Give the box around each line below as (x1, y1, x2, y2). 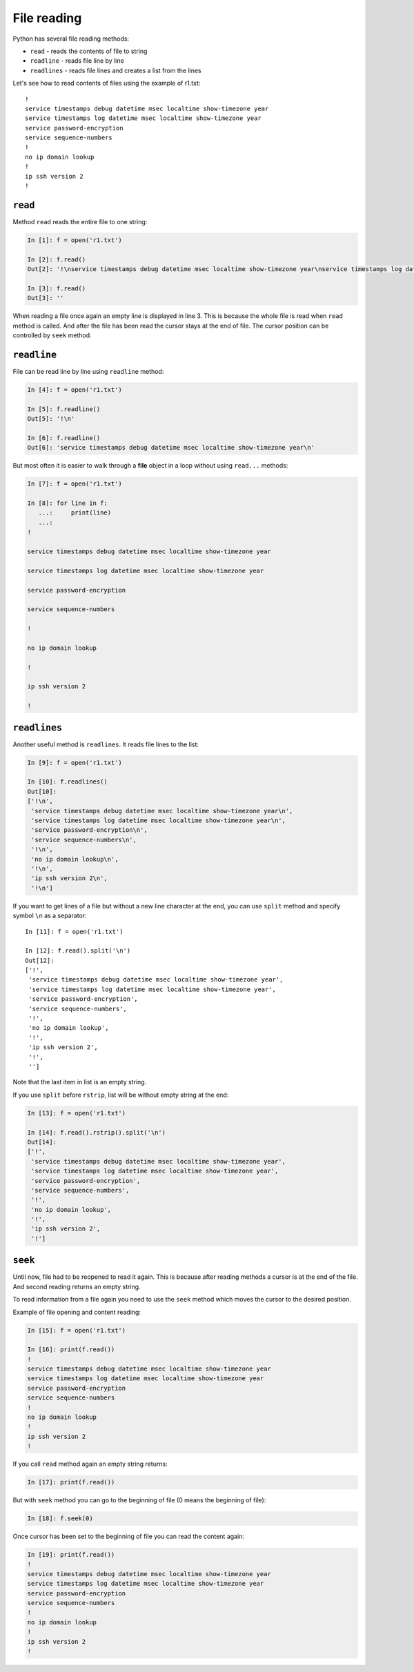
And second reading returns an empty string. (12, 1282, 141, 1291)
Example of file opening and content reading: (12, 1308, 141, 1316)
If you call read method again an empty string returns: (12, 1460, 168, 1469)
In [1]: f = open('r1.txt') (27, 236, 122, 244)
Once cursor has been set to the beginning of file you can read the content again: (12, 1532, 245, 1541)
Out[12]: (25, 956, 55, 964)
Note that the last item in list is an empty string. (12, 1078, 147, 1086)
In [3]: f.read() (27, 284, 86, 292)
